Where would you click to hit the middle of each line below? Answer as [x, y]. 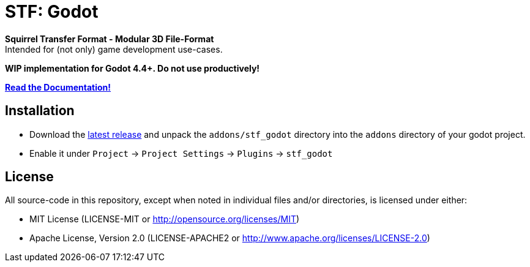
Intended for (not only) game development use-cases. [114, 49]
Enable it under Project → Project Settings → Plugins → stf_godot [181, 153]
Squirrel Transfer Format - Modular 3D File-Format [110, 39]
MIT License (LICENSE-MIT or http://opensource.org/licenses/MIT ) [165, 219]
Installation [40, 111]
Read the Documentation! [58, 87]
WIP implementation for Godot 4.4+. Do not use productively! [132, 68]
